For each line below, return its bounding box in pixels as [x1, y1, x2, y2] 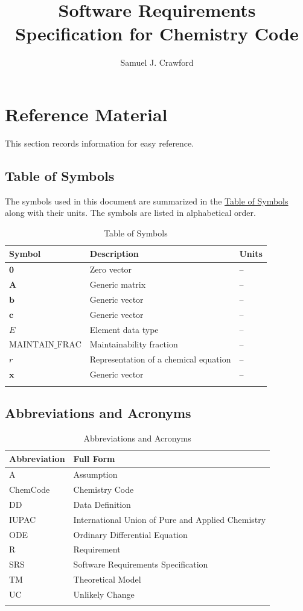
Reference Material [5, 101, 168, 126]
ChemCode [9, 483, 50, 495]
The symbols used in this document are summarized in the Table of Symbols [5, 194, 289, 207]
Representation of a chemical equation [89, 353, 231, 366]
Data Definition [73, 498, 131, 510]
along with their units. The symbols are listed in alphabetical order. [5, 206, 256, 219]
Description [89, 247, 139, 260]
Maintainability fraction [89, 338, 178, 350]
